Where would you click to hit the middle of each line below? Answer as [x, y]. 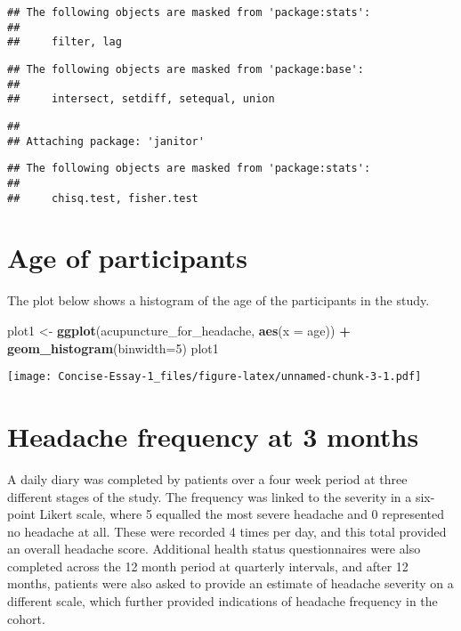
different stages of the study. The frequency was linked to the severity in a [210, 496]
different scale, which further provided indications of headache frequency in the [222, 601]
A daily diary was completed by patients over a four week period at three [207, 478]
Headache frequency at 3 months [213, 436]
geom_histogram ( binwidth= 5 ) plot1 [113, 348]
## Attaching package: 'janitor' [106, 141]
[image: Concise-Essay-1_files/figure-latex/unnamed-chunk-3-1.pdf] [214, 377]
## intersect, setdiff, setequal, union [141, 99]
